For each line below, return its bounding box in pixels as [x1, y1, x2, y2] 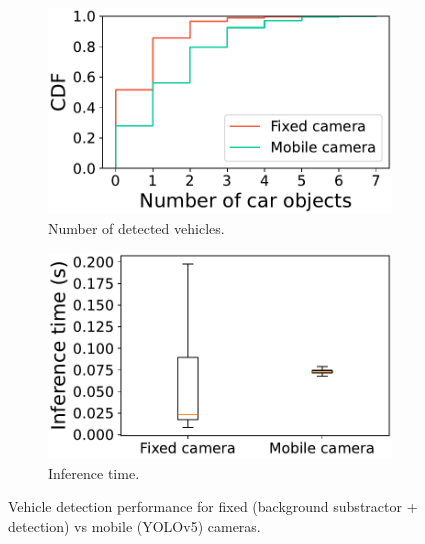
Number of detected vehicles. [48, 217, 225, 238]
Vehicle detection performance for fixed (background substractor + [8, 496, 418, 517]
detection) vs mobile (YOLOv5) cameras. [8, 515, 261, 536]
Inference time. [48, 462, 140, 483]
